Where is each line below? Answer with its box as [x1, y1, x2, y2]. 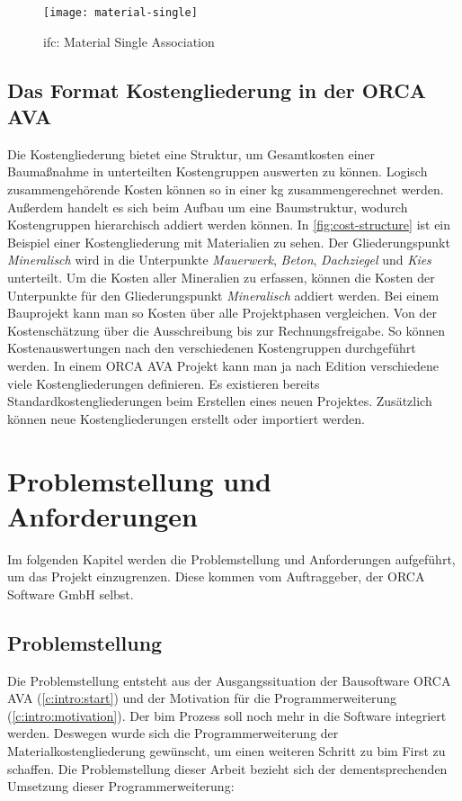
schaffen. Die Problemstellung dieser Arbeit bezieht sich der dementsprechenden [7, 759, 448, 778]
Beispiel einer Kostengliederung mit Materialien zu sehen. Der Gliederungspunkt [7, 232, 450, 251]
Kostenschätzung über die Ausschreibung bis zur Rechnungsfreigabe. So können [7, 320, 445, 339]
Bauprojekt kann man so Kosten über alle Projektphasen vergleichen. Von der [7, 303, 438, 322]
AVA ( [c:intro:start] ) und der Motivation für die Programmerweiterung [7, 688, 397, 707]
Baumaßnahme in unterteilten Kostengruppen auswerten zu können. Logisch [7, 162, 428, 181]
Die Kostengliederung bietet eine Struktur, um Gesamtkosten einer [7, 144, 376, 163]
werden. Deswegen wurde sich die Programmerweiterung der [7, 724, 339, 742]
